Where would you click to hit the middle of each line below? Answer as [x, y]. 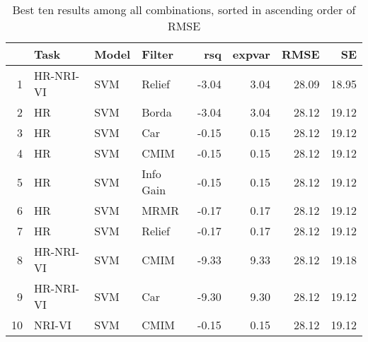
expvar [251, 54]
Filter [158, 54]
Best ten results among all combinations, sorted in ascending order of [184, 10]
